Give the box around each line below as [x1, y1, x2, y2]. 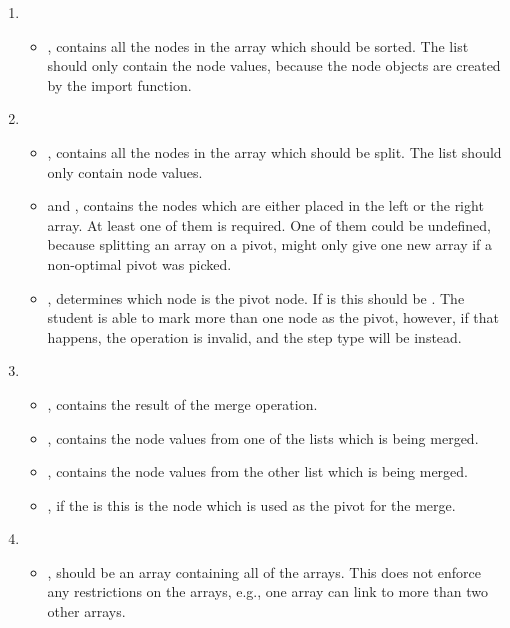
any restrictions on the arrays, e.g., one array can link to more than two [47, 581, 488, 602]
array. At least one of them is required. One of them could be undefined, [47, 214, 491, 235]
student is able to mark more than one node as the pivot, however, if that [47, 307, 500, 328]
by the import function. [47, 74, 192, 95]
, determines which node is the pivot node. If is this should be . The [47, 287, 465, 308]
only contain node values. [47, 161, 203, 182]
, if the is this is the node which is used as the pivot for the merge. [47, 494, 456, 515]
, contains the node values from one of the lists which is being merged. [47, 427, 479, 448]
